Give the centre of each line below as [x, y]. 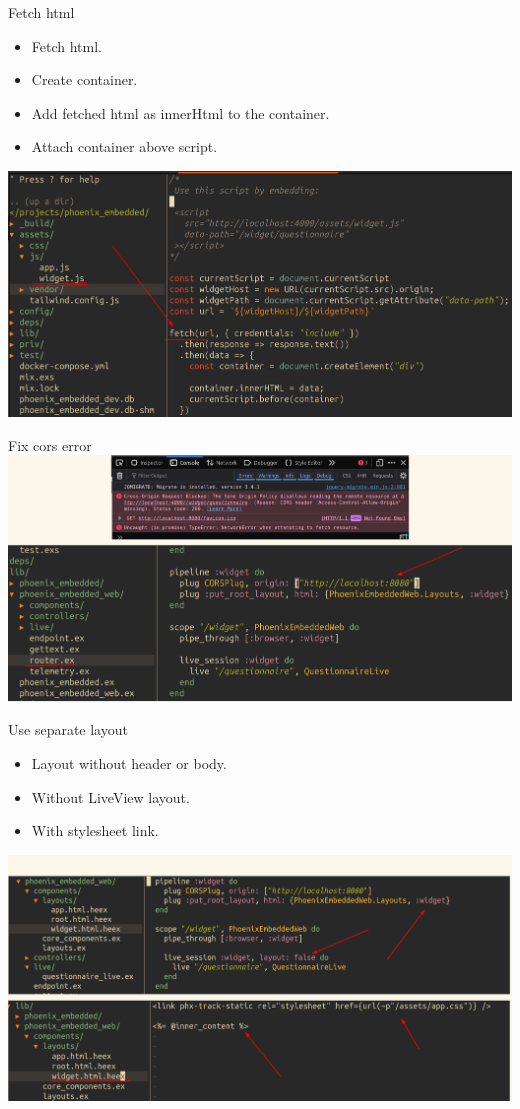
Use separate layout [68, 729]
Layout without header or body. [129, 763]
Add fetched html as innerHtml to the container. [180, 112]
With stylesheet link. [95, 830]
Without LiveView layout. [110, 796]
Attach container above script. [124, 146]
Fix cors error [50, 444]
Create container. [84, 79]
